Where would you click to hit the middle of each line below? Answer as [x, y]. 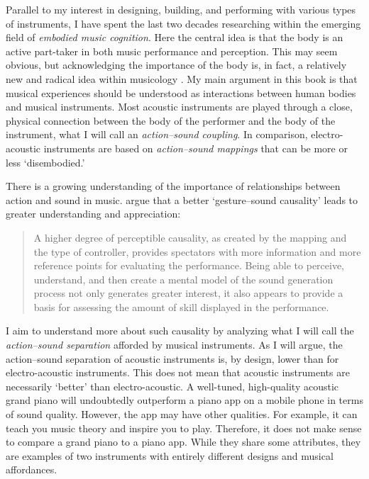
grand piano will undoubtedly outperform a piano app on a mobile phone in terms [184, 400]
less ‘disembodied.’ [45, 162]
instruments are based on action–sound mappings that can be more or [195, 148]
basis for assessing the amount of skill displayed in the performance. [181, 306]
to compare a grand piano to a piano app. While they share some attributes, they [183, 442]
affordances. [32, 469]
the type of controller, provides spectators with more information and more [197, 251]
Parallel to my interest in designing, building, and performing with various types [181, 9]
